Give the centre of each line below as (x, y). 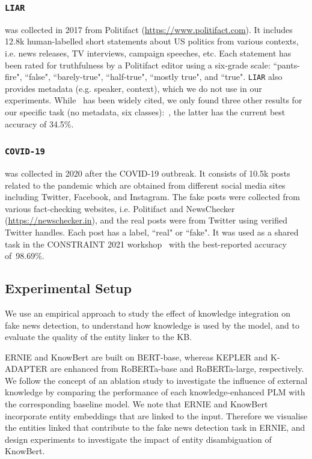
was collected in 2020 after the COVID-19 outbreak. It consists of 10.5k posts (148, 173)
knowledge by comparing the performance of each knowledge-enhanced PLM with (155, 392)
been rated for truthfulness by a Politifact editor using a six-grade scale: (138, 65)
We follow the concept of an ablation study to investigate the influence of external (156, 380)
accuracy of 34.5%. (39, 123)
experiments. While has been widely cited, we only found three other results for (154, 100)
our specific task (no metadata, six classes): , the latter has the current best (145, 112)
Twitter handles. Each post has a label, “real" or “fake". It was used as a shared (152, 232)
